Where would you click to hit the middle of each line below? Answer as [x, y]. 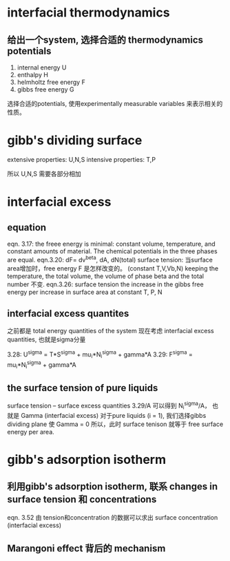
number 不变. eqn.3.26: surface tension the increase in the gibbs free [106, 284]
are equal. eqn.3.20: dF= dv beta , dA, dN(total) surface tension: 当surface [110, 259]
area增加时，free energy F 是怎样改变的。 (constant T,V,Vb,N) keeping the [113, 268]
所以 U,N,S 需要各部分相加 [44, 173]
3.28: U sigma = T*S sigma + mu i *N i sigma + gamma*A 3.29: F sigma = [100, 354]
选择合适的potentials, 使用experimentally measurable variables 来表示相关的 [115, 104]
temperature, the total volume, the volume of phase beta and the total [106, 276]
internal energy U [42, 67]
